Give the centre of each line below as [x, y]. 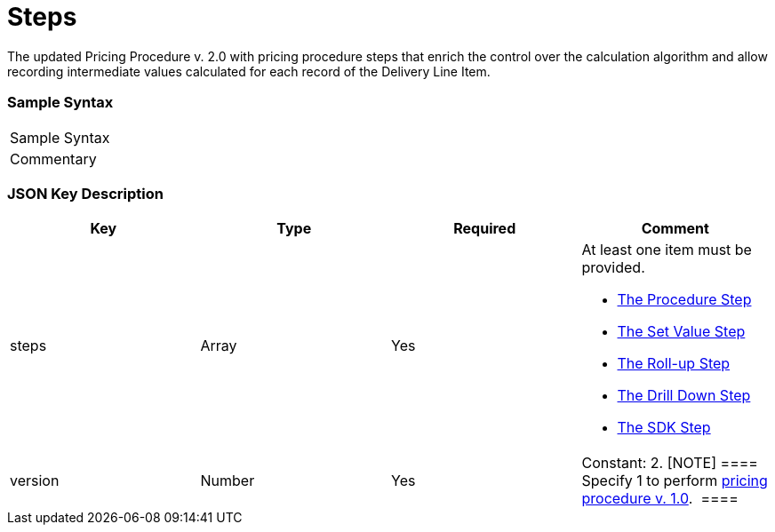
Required [485, 229]
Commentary [53, 159]
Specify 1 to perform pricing [675, 481]
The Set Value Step [681, 332]
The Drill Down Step [684, 396]
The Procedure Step [684, 300]
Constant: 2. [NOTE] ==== [670, 463]
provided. [613, 268]
